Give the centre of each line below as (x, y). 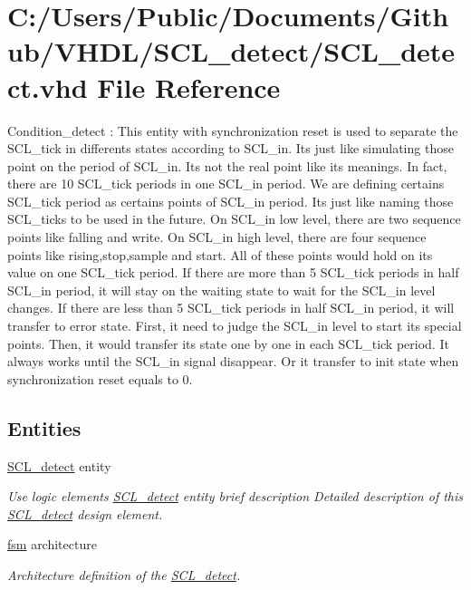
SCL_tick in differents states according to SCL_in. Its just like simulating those (231, 148)
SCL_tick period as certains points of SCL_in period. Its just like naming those (231, 201)
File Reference (189, 87)
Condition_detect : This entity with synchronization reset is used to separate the (233, 130)
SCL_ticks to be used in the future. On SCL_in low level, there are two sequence (234, 219)
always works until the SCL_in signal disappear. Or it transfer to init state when (233, 361)
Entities (44, 427)
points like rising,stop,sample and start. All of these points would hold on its (220, 254)
